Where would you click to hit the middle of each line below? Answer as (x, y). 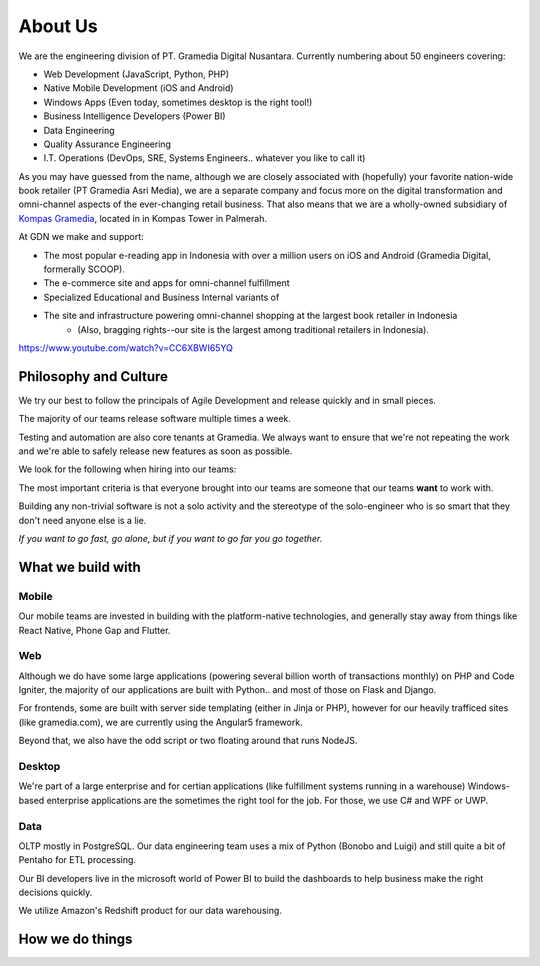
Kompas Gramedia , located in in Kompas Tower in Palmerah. (143, 218)
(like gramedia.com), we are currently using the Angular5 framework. (161, 722)
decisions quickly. (55, 892)
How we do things (75, 939)
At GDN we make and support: (81, 237)
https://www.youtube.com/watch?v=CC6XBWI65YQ (126, 347)
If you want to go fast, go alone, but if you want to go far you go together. (170, 538)
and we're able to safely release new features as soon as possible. (155, 451)
